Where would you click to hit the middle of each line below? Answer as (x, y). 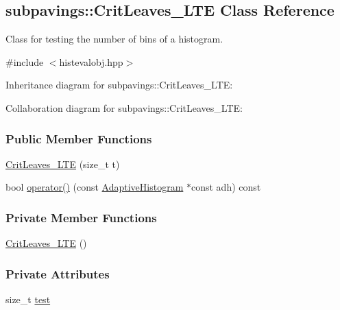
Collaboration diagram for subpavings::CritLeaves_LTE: (124, 107)
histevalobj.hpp (91, 61)
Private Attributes (58, 273)
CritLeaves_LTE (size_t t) (63, 164)
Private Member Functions (81, 217)
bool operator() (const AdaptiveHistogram (95, 187)
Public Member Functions (79, 138)
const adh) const (226, 187)
